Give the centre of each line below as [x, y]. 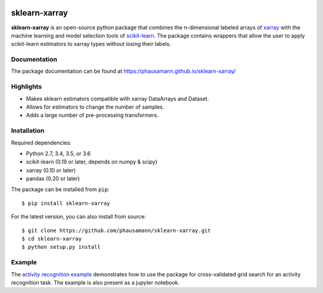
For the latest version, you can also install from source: [79, 217]
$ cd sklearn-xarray [52, 239]
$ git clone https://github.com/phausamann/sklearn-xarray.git [116, 230]
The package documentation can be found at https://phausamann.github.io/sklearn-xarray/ [124, 71]
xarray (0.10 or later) [51, 170]
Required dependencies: [41, 143]
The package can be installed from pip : [60, 189]
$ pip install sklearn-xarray [66, 203]
